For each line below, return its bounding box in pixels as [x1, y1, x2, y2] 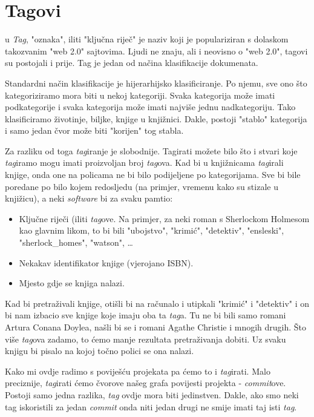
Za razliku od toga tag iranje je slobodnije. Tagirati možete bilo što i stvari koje [5, 144, 298, 157]
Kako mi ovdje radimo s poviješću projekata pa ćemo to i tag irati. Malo [5, 364, 270, 377]
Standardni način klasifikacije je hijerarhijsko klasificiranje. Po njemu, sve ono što [5, 76, 307, 89]
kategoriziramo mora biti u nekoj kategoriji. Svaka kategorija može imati [5, 88, 275, 101]
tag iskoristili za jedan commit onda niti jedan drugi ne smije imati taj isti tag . [5, 400, 297, 413]
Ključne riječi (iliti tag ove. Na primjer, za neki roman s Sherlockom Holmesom [19, 212, 310, 225]
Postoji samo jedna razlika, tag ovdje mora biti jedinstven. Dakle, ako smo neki [5, 388, 299, 401]
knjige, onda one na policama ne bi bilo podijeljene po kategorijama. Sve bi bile [5, 168, 301, 181]
